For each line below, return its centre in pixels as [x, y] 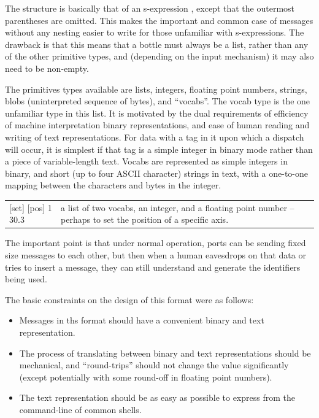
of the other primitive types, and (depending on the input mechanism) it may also [159, 56]
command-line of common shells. [80, 409]
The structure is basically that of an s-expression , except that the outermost [150, 8]
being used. [26, 279]
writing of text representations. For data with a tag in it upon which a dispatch [155, 137]
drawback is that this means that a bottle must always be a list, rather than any [157, 44]
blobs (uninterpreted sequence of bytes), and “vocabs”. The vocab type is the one [158, 101]
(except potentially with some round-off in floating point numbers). [146, 377]
